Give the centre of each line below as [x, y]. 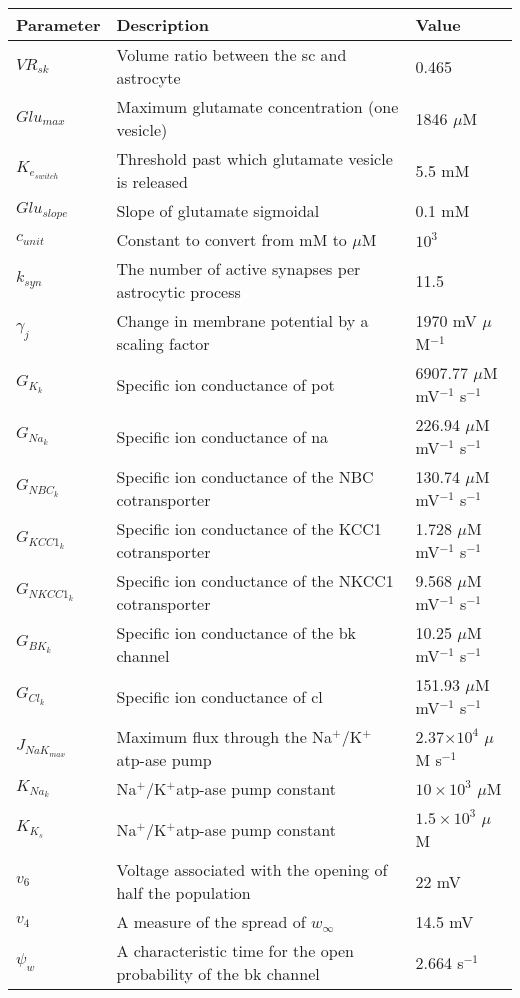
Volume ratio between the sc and [231, 54]
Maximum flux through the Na [224, 736]
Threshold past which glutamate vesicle [254, 158]
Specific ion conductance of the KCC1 [249, 528]
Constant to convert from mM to [231, 239]
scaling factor [163, 343]
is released [152, 181]
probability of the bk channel [218, 973]
